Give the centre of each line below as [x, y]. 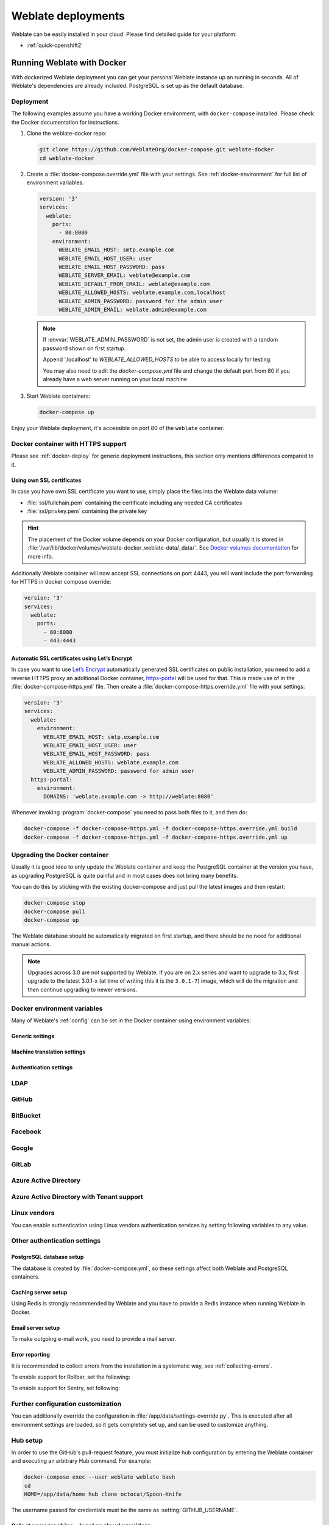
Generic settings [33, 1036]
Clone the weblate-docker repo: [66, 134]
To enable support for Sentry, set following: [65, 1388]
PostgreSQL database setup [48, 1257]
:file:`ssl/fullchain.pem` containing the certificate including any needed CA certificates [134, 503]
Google [22, 1148]
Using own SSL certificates [46, 480]
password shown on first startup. [84, 348]
